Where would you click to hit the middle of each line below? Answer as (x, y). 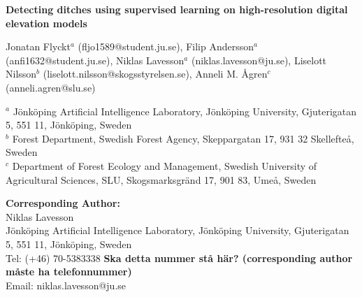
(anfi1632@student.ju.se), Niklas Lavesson (95, 60)
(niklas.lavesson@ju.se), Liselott (259, 60)
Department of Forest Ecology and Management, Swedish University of (165, 165)
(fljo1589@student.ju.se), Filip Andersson (166, 46)
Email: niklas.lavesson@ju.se (66, 285)
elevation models (46, 23)
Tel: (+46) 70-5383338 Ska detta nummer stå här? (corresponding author (179, 258)
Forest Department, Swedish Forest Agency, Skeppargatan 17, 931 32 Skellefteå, (183, 138)
